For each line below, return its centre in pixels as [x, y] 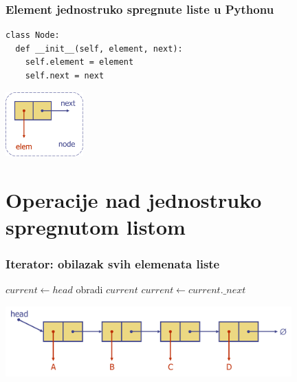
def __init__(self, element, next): [99, 49]
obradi [89, 289]
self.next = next [65, 76]
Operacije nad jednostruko [134, 199]
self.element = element [79, 62]
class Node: [33, 35]
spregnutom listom [96, 227]
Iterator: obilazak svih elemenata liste [113, 264]
